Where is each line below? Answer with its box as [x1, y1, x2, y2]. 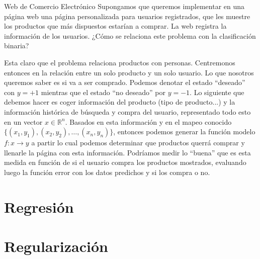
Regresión [4, 196, 74, 217]
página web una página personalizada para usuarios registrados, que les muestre [4, 11, 250, 21]
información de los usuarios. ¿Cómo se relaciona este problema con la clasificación [4, 30, 256, 41]
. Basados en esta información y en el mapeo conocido [65, 116, 232, 127]
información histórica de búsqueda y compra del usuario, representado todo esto [4, 106, 251, 117]
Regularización [4, 236, 108, 256]
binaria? [4, 40, 29, 51]
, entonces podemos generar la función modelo [113, 126, 255, 137]
